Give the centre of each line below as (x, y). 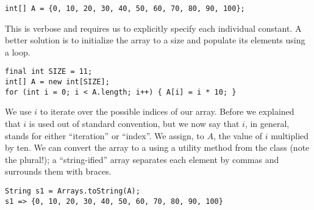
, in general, (267, 123)
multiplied (290, 135)
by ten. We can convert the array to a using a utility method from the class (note (157, 147)
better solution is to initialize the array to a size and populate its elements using (155, 40)
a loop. (18, 52)
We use (18, 111)
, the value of (238, 135)
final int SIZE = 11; (49, 72)
